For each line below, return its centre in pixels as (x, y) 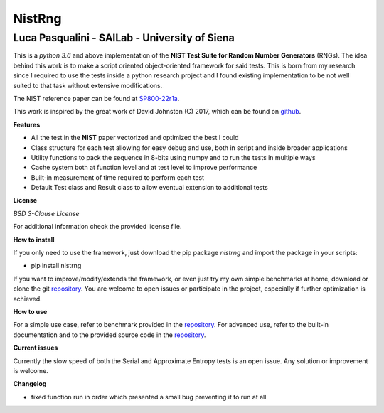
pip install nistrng (56, 266)
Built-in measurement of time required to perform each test (118, 177)
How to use (30, 311)
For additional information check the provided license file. (97, 227)
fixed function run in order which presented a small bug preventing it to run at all (149, 397)
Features (27, 124)
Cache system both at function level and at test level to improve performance (144, 168)
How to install (34, 240)
